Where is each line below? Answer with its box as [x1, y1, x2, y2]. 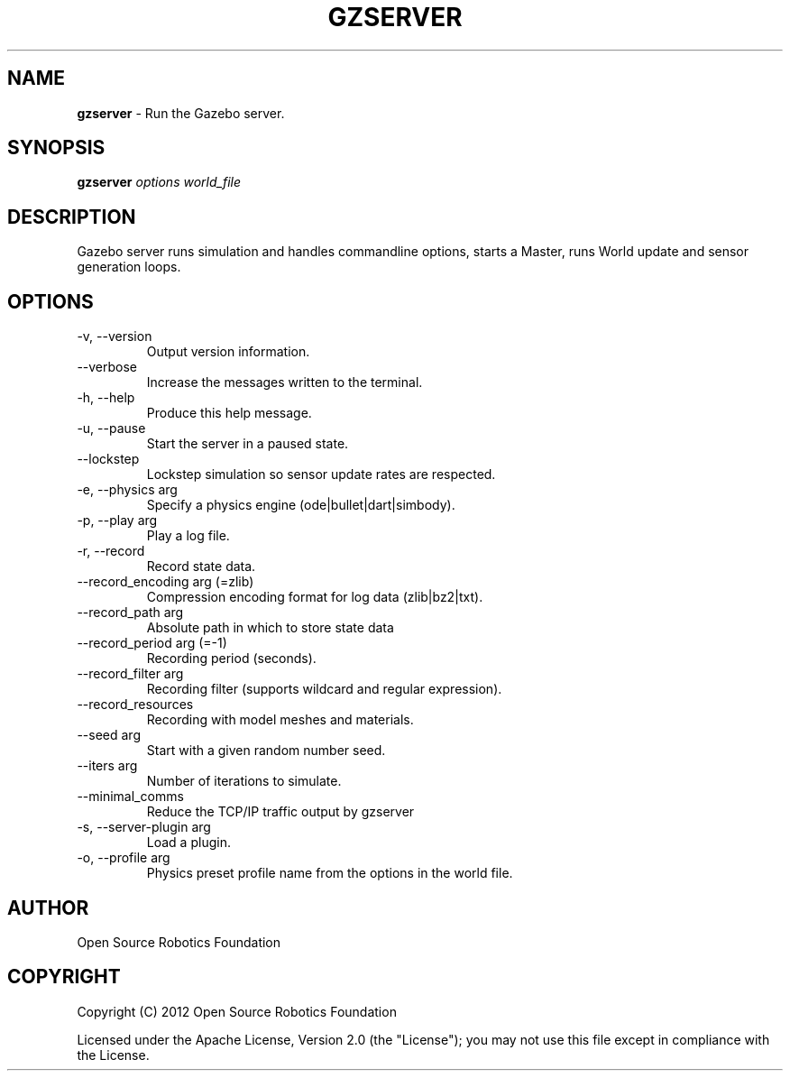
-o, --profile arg [77, 850, 170, 866]
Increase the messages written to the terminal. [146, 374, 423, 391]
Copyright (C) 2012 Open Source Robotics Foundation [77, 1003, 397, 1019]
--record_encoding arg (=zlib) [77, 574, 254, 590]
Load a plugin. [146, 834, 231, 851]
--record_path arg [77, 604, 184, 621]
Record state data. [146, 558, 256, 575]
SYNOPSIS [7, 136, 106, 160]
